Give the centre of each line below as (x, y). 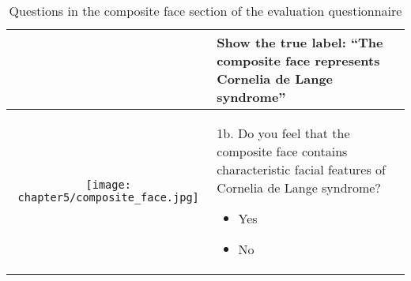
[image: (108, 185)
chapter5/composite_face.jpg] (108, 197)
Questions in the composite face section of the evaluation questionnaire (205, 11)
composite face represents (298, 60)
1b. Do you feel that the (283, 133)
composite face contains (282, 151)
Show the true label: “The (300, 42)
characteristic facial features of (301, 169)
